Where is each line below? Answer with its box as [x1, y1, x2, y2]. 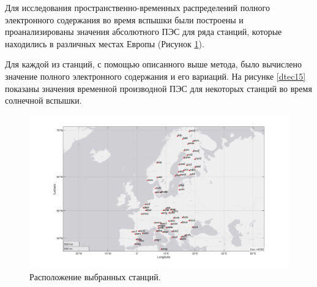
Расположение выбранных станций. [29, 270, 161, 283]
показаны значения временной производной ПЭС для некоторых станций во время [5, 82, 312, 94]
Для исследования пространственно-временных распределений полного [5, 1, 270, 13]
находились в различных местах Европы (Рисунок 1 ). [5, 37, 204, 50]
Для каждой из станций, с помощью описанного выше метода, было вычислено [5, 58, 302, 71]
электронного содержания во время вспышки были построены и [5, 13, 244, 26]
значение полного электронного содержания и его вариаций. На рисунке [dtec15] [5, 69, 306, 82]
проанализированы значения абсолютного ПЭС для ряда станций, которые [5, 25, 282, 38]
